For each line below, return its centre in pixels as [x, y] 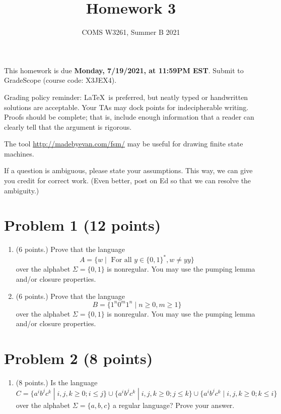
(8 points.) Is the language [57, 382]
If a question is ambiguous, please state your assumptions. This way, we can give [128, 170]
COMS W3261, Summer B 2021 [131, 32]
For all [121, 260]
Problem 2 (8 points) [79, 358]
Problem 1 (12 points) [83, 225]
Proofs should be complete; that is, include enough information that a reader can [129, 117]
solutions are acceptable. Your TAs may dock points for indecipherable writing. [126, 107]
